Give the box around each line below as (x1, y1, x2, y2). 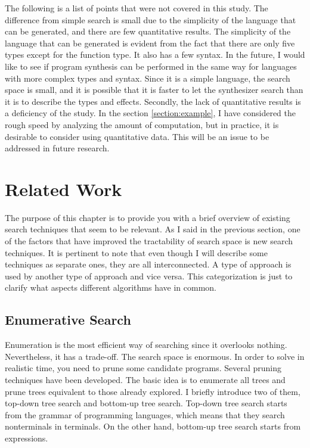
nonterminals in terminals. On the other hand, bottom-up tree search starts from (5, 420, 301, 433)
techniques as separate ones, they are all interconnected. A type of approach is (5, 258, 292, 270)
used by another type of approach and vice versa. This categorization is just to (5, 269, 293, 282)
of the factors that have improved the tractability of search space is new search (5, 235, 293, 247)
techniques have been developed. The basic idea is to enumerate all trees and (5, 373, 286, 385)
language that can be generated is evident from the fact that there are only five (5, 36, 295, 49)
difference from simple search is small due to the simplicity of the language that (5, 13, 296, 26)
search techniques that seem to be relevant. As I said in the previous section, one (5, 223, 300, 235)
